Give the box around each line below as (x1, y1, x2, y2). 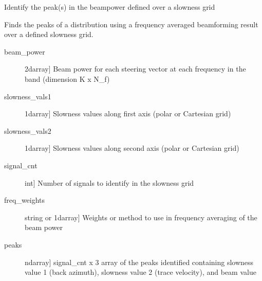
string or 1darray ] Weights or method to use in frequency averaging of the (25, 212, 257, 222)
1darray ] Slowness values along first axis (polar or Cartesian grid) (25, 108, 231, 119)
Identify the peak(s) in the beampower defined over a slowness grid (4, 2, 215, 12)
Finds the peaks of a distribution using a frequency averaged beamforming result (4, 19, 258, 29)
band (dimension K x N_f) (25, 73, 110, 84)
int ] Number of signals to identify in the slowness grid (25, 177, 194, 188)
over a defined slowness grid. (4, 29, 93, 40)
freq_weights (4, 195, 45, 205)
